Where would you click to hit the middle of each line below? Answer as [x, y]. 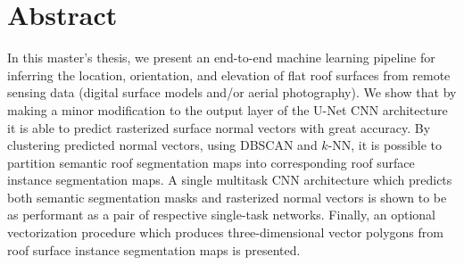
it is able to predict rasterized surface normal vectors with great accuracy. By [219, 127]
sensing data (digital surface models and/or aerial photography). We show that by [232, 92]
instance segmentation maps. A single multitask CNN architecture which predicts [230, 180]
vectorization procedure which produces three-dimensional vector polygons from [225, 232]
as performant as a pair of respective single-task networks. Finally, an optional [221, 215]
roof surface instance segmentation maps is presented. [154, 249]
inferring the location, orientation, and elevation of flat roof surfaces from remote [229, 75]
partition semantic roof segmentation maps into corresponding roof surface [211, 162]
